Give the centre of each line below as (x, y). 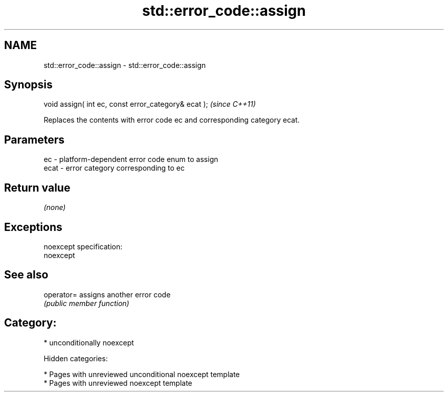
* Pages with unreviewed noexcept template (118, 383)
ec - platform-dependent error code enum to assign (131, 159)
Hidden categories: (76, 358)
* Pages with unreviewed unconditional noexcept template (142, 374)
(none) (55, 207)
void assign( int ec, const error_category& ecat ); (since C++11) (150, 104)
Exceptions (33, 227)
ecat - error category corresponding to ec (114, 168)
